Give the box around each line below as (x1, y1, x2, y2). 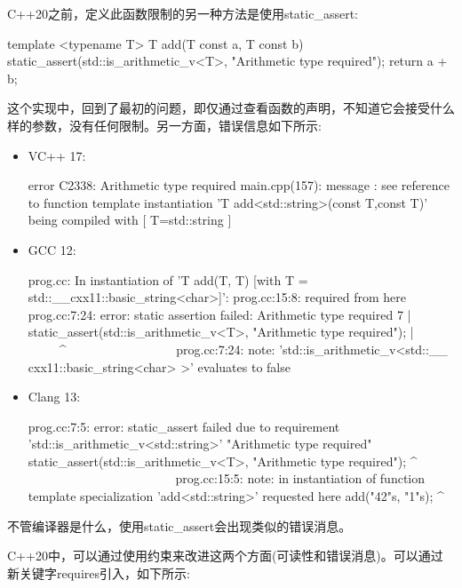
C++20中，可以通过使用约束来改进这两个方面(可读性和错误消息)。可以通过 (7, 546, 443, 565)
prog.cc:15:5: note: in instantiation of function (175, 469, 426, 488)
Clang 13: (28, 387, 81, 406)
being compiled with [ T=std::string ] (28, 211, 232, 229)
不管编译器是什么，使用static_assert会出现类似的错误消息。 (7, 516, 352, 535)
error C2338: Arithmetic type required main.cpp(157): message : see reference (28, 176, 450, 195)
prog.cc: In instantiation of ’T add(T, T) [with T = (28, 270, 308, 289)
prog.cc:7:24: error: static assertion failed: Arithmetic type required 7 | (28, 305, 411, 323)
